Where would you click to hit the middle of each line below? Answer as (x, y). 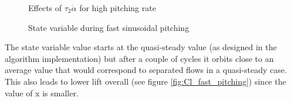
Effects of (45, 8)
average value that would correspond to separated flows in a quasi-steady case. (146, 70)
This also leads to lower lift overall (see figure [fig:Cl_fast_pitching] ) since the (145, 81)
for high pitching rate (118, 8)
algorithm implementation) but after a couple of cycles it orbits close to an (139, 58)
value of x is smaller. (42, 93)
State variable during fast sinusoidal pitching (109, 27)
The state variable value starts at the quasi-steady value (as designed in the (141, 47)
